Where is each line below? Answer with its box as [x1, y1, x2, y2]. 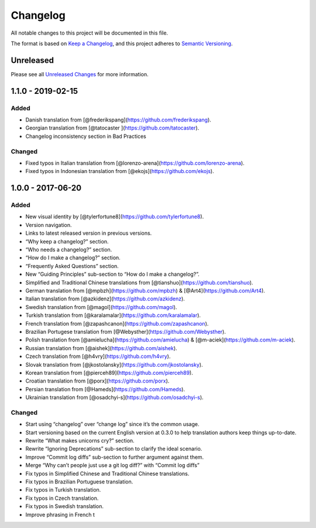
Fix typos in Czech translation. [25, 495, 99, 502]
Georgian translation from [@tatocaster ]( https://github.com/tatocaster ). [25, 124, 200, 131]
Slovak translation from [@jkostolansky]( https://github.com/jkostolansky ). [25, 361, 203, 368]
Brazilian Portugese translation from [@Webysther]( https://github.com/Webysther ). [25, 328, 226, 335]
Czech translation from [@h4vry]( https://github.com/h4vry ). [25, 353, 171, 360]
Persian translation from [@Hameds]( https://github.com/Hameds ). [25, 385, 186, 392]
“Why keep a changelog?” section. [25, 238, 109, 245]
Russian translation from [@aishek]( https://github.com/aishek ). [25, 344, 178, 351]
